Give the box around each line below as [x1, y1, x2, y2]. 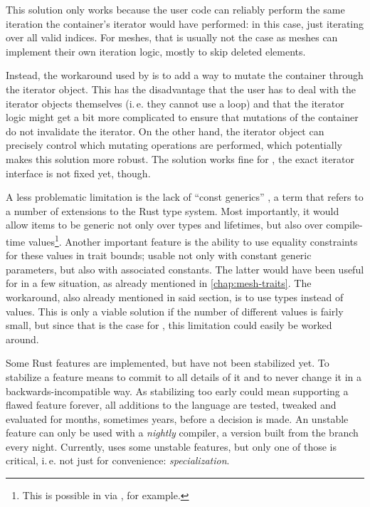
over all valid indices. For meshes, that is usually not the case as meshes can [6, 30, 338, 45]
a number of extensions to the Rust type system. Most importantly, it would [6, 203, 339, 218]
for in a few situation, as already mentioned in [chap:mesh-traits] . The [6, 276, 312, 291]
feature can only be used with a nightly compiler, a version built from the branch [6, 425, 359, 440]
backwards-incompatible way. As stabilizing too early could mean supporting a [6, 383, 349, 398]
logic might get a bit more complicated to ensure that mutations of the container [6, 110, 359, 125]
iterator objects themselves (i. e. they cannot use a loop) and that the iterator [6, 95, 344, 110]
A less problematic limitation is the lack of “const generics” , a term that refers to [6, 189, 364, 204]
